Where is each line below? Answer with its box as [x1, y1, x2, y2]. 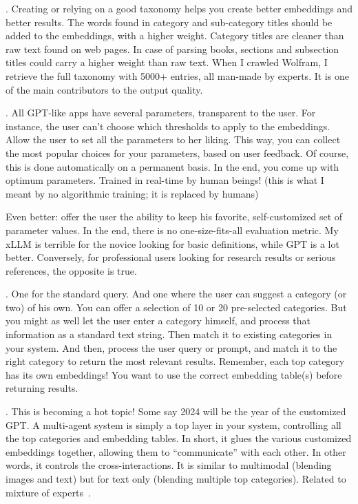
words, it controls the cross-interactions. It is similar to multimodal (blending [6, 458, 332, 472]
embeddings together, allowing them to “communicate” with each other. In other [6, 444, 346, 459]
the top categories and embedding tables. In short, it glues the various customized [6, 431, 352, 445]
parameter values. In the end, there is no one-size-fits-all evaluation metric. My [6, 222, 339, 237]
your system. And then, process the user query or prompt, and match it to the [6, 340, 337, 355]
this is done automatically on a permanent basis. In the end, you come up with [6, 159, 339, 174]
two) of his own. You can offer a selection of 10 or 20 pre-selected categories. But [6, 300, 347, 314]
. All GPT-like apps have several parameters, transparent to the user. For [6, 105, 316, 120]
